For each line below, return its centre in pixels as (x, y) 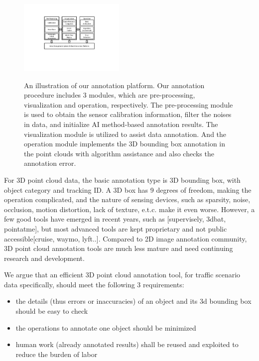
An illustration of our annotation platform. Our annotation (114, 85)
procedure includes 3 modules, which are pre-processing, (110, 95)
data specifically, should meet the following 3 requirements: (94, 284)
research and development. (44, 258)
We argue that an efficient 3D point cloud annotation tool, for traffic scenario (122, 275)
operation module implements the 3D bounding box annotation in (125, 144)
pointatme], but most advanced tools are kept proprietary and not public (116, 228)
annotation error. (50, 163)
